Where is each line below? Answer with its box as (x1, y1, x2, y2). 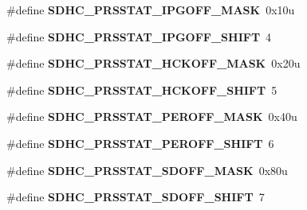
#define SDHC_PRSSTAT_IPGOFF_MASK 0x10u (6, 2, 295, 17)
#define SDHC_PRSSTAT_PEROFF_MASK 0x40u (6, 108, 297, 125)
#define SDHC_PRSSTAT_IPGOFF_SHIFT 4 (6, 28, 272, 45)
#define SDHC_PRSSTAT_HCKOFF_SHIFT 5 (6, 81, 277, 98)
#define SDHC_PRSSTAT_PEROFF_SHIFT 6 (6, 134, 274, 151)
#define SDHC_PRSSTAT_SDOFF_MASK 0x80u (6, 161, 288, 178)
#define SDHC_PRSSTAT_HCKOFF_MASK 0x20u (6, 55, 301, 72)
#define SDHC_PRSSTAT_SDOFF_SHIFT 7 (6, 189, 265, 205)
